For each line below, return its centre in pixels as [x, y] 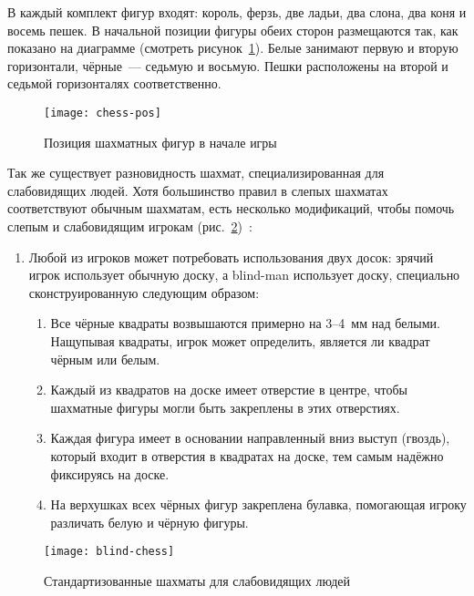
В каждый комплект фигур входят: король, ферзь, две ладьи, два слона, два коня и [237, 12]
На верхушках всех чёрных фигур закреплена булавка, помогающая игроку [258, 504]
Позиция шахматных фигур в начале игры [160, 142]
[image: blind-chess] [109, 552]
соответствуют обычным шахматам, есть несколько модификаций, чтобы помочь [231, 208]
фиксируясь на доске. [110, 473]
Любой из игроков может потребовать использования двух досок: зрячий [231, 257]
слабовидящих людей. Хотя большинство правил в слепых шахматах [198, 190]
